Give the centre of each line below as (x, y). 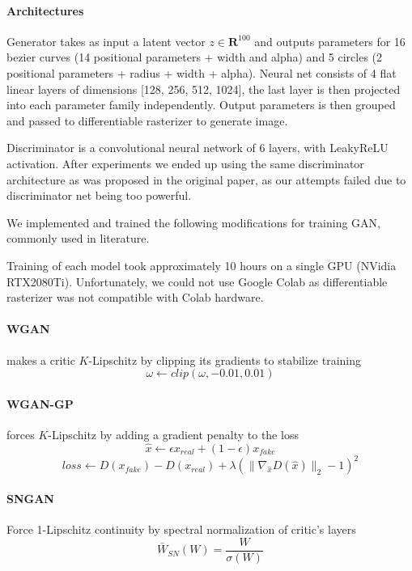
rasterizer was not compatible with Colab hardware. (135, 297)
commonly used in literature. (78, 238)
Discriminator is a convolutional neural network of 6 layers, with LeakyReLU (198, 148)
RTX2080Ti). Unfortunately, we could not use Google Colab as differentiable (197, 281)
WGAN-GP (40, 403)
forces (21, 434)
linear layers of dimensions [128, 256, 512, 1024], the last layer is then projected (204, 89)
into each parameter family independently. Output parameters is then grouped (201, 105)
